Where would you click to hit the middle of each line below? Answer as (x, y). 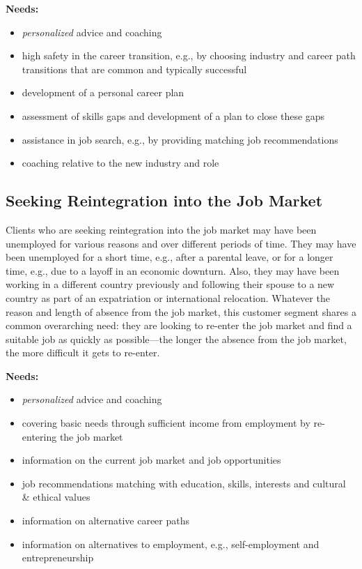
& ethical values (56, 497)
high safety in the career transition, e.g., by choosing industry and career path (189, 55)
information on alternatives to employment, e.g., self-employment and (171, 544)
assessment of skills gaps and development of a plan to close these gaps (173, 115)
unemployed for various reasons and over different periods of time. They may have (181, 243)
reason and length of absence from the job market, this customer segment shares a (181, 311)
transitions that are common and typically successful (134, 69)
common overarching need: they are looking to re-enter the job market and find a (179, 325)
